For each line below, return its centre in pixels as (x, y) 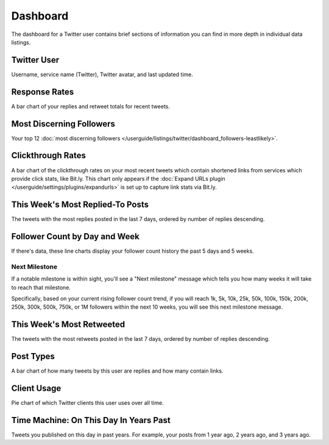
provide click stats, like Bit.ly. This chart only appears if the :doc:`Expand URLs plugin (118, 178)
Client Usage (36, 389)
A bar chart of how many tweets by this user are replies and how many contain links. (117, 371)
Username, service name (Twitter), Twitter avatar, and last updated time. (102, 74)
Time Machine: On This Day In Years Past (91, 420)
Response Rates (43, 92)
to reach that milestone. (41, 287)
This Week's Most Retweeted (68, 325)
